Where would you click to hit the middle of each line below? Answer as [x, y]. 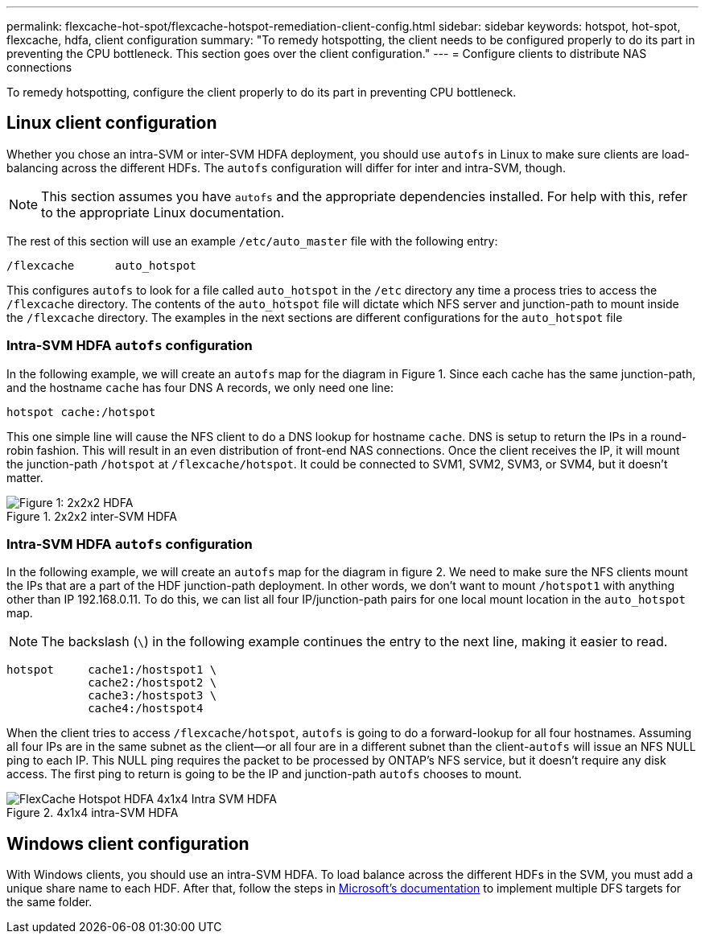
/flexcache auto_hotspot [102, 265]
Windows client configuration [128, 843]
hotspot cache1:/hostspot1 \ [112, 670]
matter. [25, 477]
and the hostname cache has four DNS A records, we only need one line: [200, 387]
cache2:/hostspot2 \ [153, 683]
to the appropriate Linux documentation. [163, 212]
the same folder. [49, 902]
